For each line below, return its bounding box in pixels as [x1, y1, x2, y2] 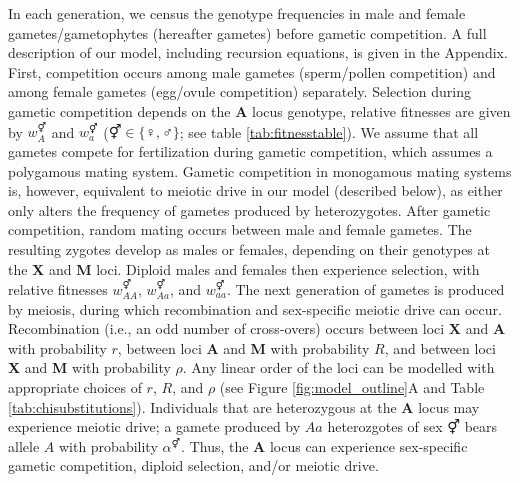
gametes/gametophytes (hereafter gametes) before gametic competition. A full [8, 22, 487, 43]
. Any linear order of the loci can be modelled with [182, 357, 495, 378]
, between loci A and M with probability [117, 337, 370, 358]
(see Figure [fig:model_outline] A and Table [219, 376, 485, 397]
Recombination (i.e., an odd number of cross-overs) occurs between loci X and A [8, 318, 506, 339]
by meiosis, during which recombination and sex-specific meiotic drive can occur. [8, 298, 502, 319]
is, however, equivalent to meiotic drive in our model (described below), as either [8, 180, 503, 201]
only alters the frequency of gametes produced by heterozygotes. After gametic [8, 199, 491, 220]
